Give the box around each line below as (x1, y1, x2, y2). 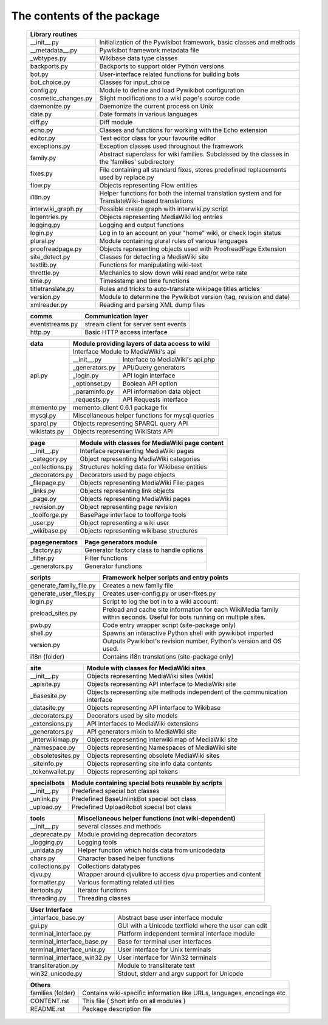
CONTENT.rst (30, 996, 69, 1005)
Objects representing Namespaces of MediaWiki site (86, 743, 237, 752)
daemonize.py (30, 102, 71, 110)
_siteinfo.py (30, 759, 63, 768)
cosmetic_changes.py (30, 94, 93, 102)
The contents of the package (11, 9, 160, 23)
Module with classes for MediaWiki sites (86, 663, 206, 672)
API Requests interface (122, 395, 188, 404)
